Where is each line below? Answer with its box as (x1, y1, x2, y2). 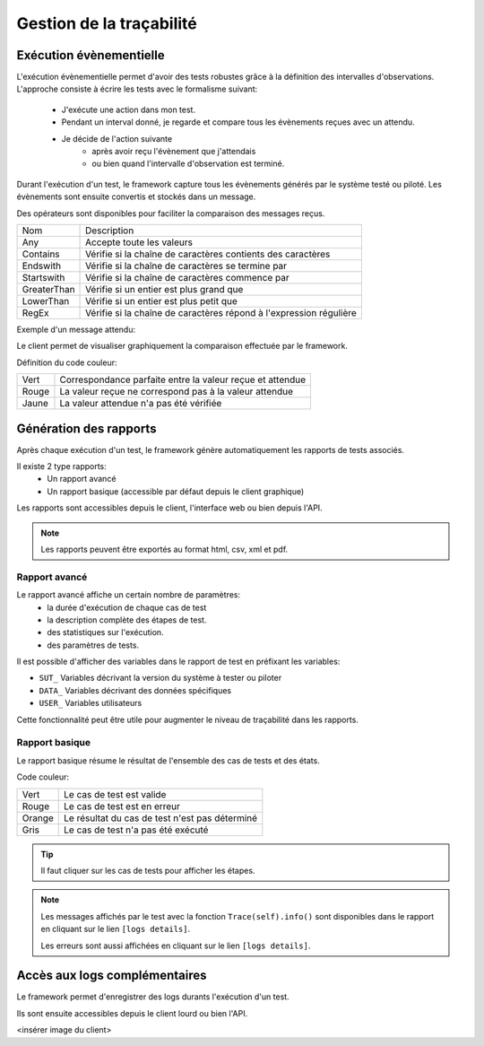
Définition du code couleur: (16, 357, 117, 368)
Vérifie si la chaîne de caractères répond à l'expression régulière (85, 306, 358, 318)
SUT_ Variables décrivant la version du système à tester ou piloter (39, 673, 282, 684)
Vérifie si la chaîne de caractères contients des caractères (85, 248, 331, 260)
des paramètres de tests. (47, 640, 139, 650)
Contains (22, 248, 60, 260)
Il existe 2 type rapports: (16, 461, 107, 472)
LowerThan (22, 294, 70, 307)
